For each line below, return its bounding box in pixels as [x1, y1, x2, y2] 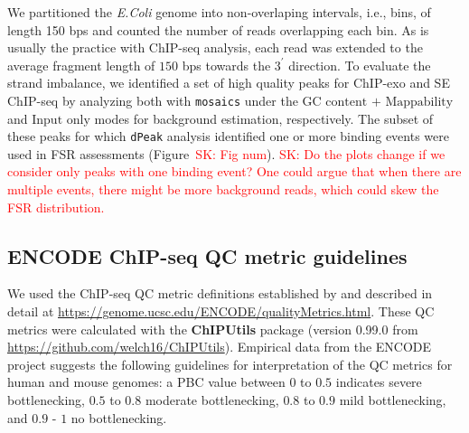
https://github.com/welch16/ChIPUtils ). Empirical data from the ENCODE [7, 337, 432, 356]
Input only [32, 113, 90, 127]
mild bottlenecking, [339, 391, 446, 409]
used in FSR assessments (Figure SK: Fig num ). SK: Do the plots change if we [7, 144, 446, 163]
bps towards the [182, 55, 271, 74]
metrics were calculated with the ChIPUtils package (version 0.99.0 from [7, 319, 418, 338]
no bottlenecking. [70, 408, 167, 427]
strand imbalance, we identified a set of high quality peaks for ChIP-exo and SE [7, 73, 450, 92]
